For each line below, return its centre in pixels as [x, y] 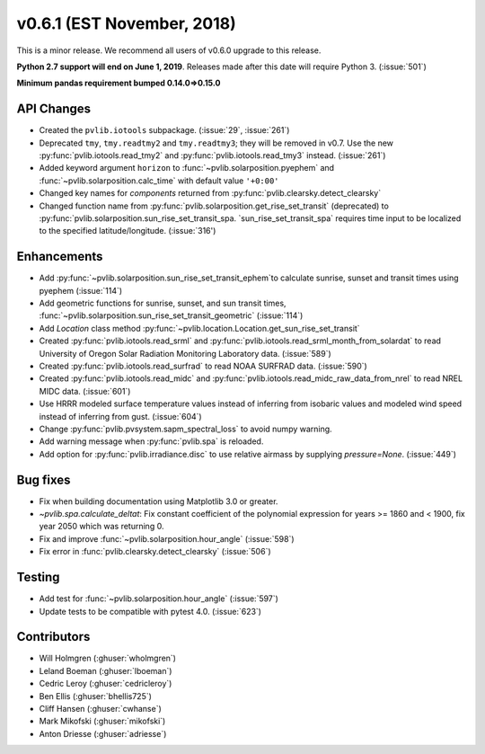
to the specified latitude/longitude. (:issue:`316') [128, 231]
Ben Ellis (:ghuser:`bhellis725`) [96, 696]
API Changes [54, 109]
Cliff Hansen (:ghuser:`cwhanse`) [100, 708]
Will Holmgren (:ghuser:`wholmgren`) [108, 658]
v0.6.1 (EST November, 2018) [127, 23]
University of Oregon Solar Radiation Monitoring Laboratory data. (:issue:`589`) [185, 353]
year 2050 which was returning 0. [101, 527]
